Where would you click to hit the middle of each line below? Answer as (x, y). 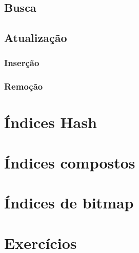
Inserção (22, 63)
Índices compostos (70, 162)
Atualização (36, 38)
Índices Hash (51, 122)
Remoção (24, 86)
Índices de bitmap (69, 203)
